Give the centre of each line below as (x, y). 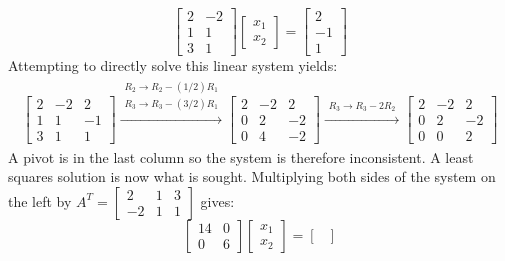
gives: (217, 200)
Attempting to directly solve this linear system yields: (173, 65)
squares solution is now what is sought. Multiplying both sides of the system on (252, 176)
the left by (40, 200)
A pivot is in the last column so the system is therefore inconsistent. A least (241, 156)
